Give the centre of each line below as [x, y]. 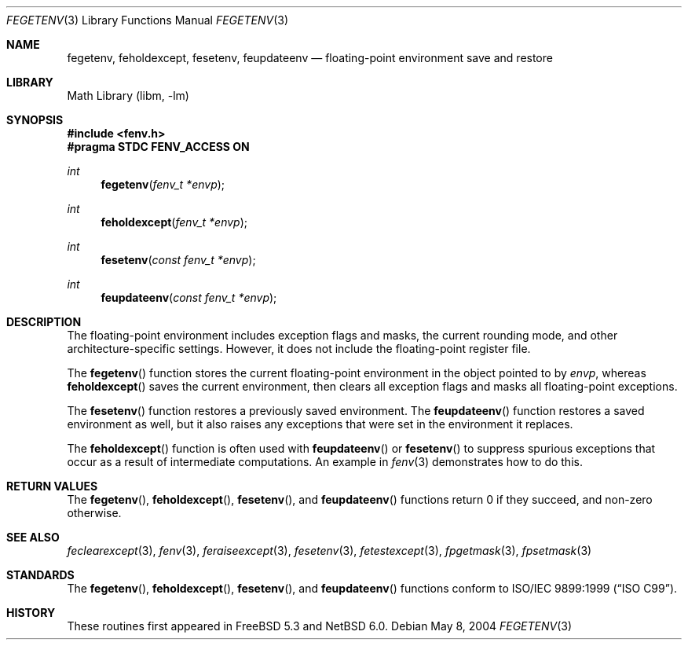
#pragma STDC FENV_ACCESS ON [158, 147]
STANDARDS [40, 575]
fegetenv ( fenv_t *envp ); [163, 184]
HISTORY [31, 613]
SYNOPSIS [35, 120]
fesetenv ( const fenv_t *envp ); [178, 260]
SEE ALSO [33, 537]
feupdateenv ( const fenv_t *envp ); [189, 297]
